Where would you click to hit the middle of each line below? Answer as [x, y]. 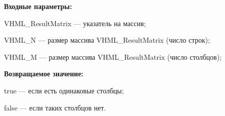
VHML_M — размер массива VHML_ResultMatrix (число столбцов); [113, 56]
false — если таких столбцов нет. [55, 107]
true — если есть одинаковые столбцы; [64, 90]
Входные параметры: [38, 6]
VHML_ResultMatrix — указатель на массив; [75, 23]
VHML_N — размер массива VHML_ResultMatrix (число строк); [107, 40]
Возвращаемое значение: [44, 74]
